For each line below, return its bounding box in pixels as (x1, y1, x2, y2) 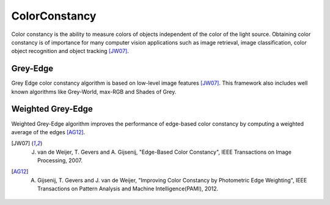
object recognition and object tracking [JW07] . (11, 48, 130, 55)
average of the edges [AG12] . (11, 128, 86, 135)
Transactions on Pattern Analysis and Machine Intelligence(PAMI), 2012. (37, 185, 219, 192)
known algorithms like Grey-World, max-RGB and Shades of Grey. (11, 88, 177, 95)
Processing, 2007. (37, 157, 82, 164)
